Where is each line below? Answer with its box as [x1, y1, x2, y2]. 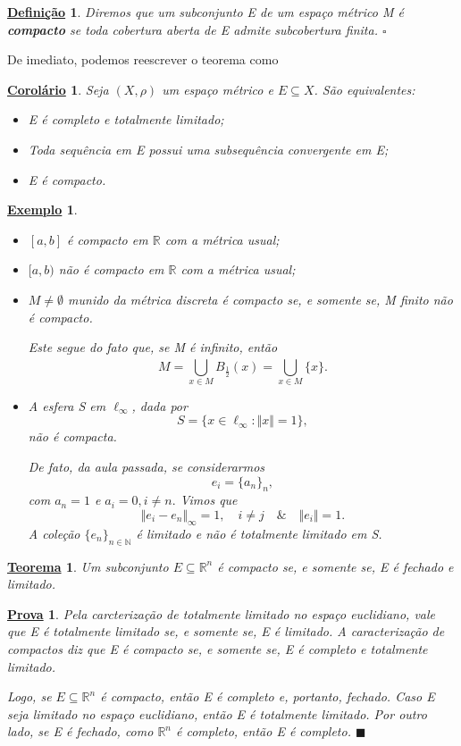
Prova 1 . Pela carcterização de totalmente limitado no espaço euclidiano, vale [7, 604, 436, 623]
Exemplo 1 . [7, 200, 78, 219]
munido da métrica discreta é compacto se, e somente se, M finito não [68, 289, 453, 308]
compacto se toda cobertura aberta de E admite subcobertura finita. [7, 20, 378, 38]
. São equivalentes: [314, 80, 415, 98]
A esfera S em [28, 396, 106, 415]
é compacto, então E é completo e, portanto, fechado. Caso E [100, 687, 435, 706]
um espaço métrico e [162, 80, 273, 98]
